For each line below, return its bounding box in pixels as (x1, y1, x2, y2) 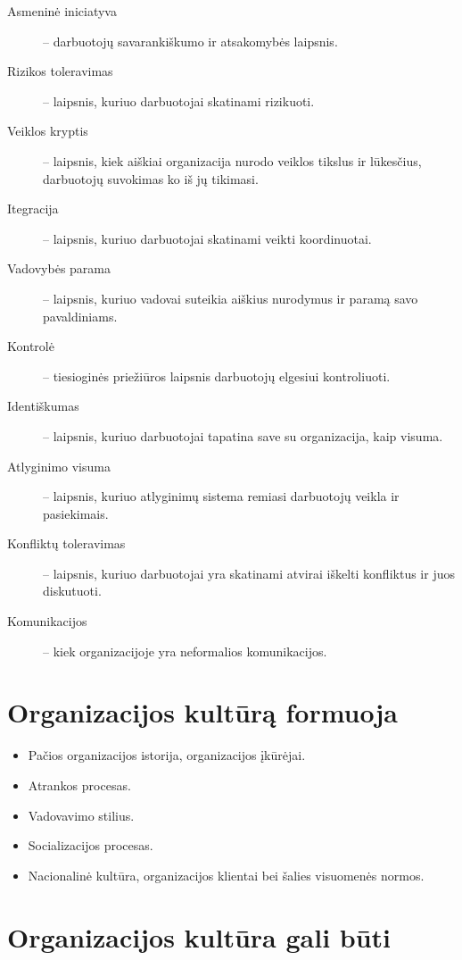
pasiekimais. (43, 504, 109, 522)
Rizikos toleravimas (7, 62, 113, 80)
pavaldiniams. (43, 306, 118, 325)
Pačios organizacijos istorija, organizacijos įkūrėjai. (28, 746, 306, 764)
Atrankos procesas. (28, 775, 131, 794)
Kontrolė (7, 337, 54, 355)
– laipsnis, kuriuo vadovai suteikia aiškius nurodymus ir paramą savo (43, 288, 418, 307)
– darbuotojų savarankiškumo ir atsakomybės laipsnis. (43, 31, 338, 50)
